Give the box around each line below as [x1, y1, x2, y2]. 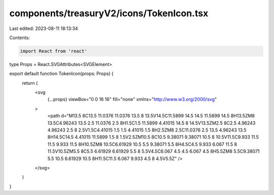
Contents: [9, 35, 30, 41]
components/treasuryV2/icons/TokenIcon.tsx [9, 8, 209, 19]
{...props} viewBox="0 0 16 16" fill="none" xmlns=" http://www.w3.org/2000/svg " [47, 96, 217, 103]
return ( [22, 80, 38, 86]
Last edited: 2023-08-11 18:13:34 [9, 25, 78, 31]
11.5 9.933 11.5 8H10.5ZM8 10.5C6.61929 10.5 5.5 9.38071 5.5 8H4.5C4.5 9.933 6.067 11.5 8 [47, 141, 237, 147]
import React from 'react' [20, 48, 87, 54]
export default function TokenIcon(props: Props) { [9, 71, 114, 77]
